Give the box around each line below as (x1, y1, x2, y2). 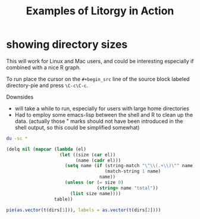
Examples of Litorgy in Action (26, 4, 174, 18)
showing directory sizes (6, 38, 128, 51)
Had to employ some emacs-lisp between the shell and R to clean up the (14, 111, 193, 118)
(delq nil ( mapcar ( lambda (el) (6, 146, 86, 152)
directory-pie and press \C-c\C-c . (6, 82, 88, 89)
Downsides (6, 93, 34, 100)
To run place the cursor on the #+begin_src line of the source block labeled (6, 75, 190, 82)
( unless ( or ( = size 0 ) (64, 180, 124, 186)
